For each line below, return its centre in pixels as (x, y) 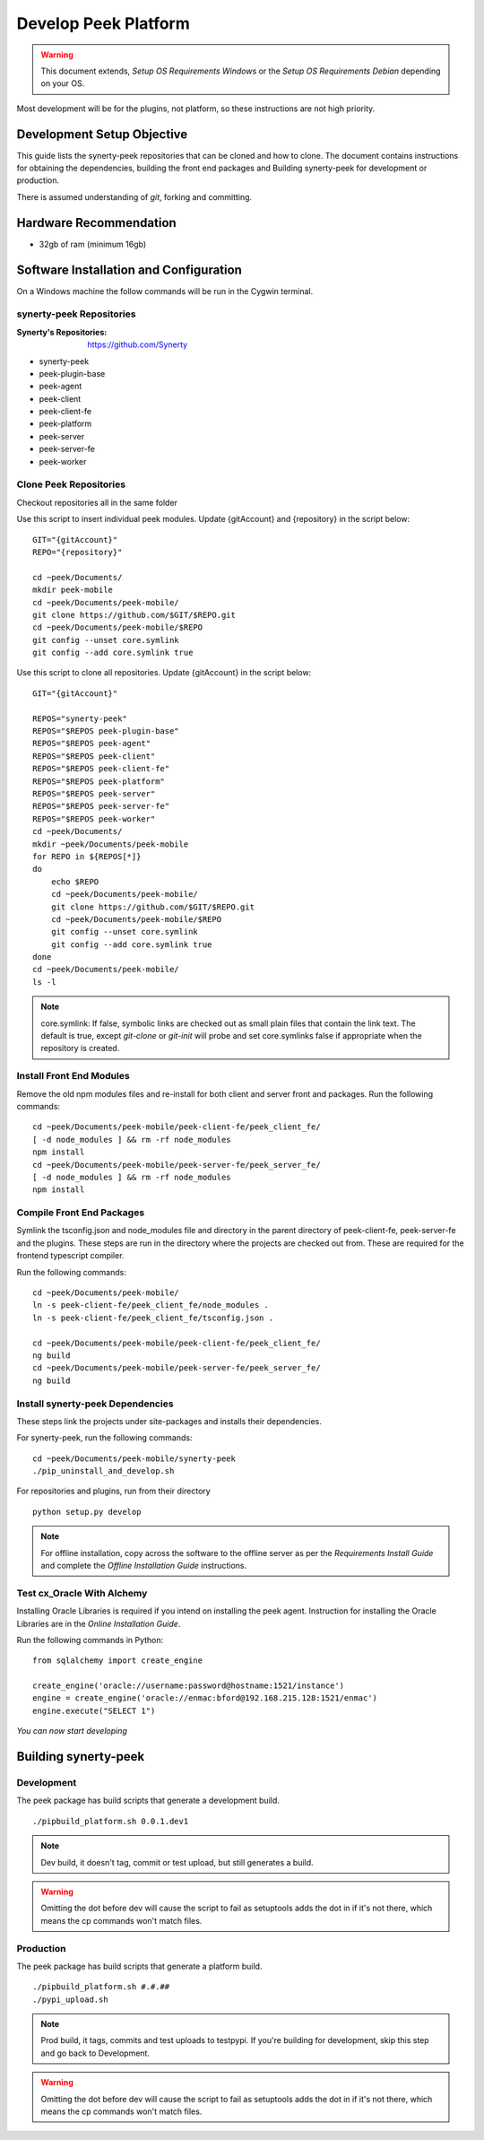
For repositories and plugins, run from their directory (113, 1491)
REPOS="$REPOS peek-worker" (94, 819)
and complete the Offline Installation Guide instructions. (144, 1566)
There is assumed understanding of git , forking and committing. (134, 196)
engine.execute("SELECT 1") (94, 1710)
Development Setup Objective (102, 134)
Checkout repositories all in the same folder (97, 502)
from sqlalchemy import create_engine (118, 1661)
